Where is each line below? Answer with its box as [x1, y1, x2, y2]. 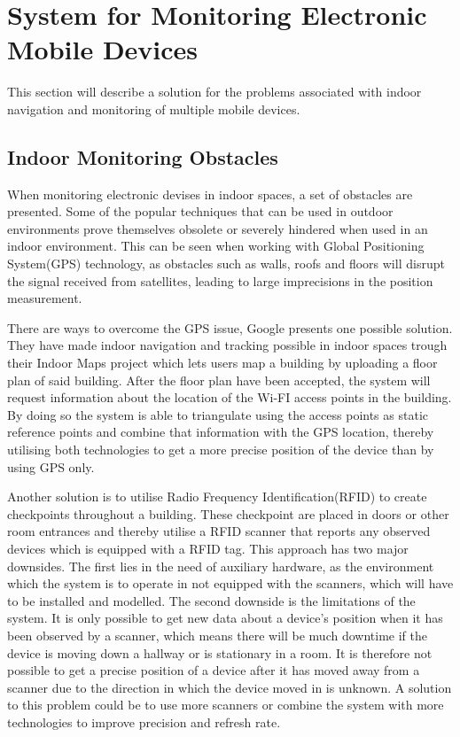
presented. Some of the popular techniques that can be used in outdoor [7, 202, 394, 221]
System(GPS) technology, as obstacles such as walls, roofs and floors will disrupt [7, 254, 445, 273]
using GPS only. [7, 457, 95, 476]
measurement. [7, 289, 82, 307]
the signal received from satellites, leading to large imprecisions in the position [7, 271, 433, 290]
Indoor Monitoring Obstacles [7, 143, 278, 170]
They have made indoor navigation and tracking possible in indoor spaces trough [7, 336, 448, 354]
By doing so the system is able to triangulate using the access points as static [7, 405, 428, 423]
